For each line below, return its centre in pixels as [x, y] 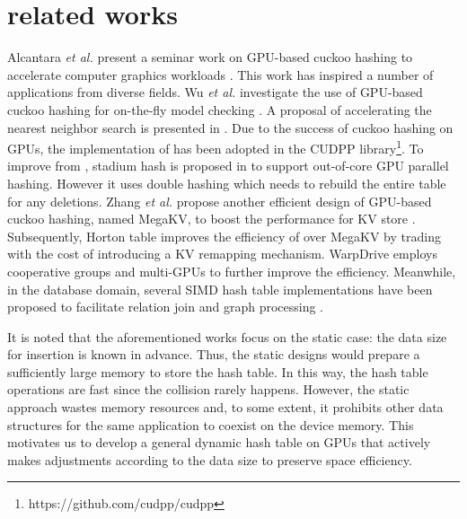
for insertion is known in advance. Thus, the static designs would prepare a [214, 354]
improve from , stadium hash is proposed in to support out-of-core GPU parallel [228, 166]
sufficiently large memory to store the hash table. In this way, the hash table [218, 371]
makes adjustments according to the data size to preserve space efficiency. [210, 459]
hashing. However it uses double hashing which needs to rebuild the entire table [227, 183]
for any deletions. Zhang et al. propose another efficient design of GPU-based [220, 201]
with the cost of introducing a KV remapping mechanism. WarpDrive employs [222, 254]
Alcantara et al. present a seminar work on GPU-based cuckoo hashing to [210, 57]
